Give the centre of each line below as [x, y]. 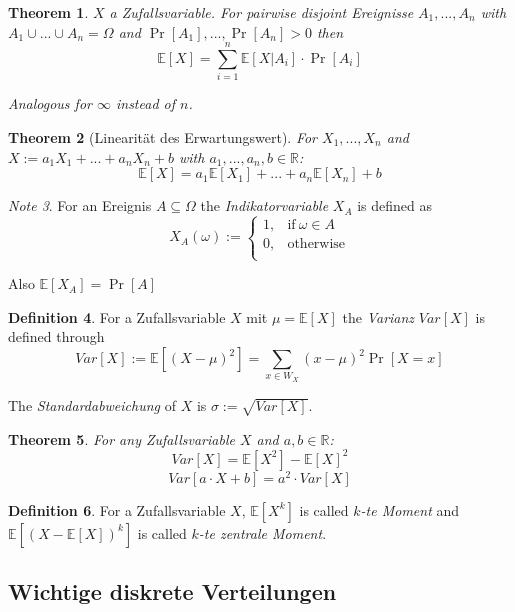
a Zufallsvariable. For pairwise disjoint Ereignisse [261, 12]
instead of [145, 103]
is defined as [395, 205]
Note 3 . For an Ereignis [80, 205]
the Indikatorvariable [264, 205]
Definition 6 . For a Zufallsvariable [117, 509]
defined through [56, 336]
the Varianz [378, 316]
